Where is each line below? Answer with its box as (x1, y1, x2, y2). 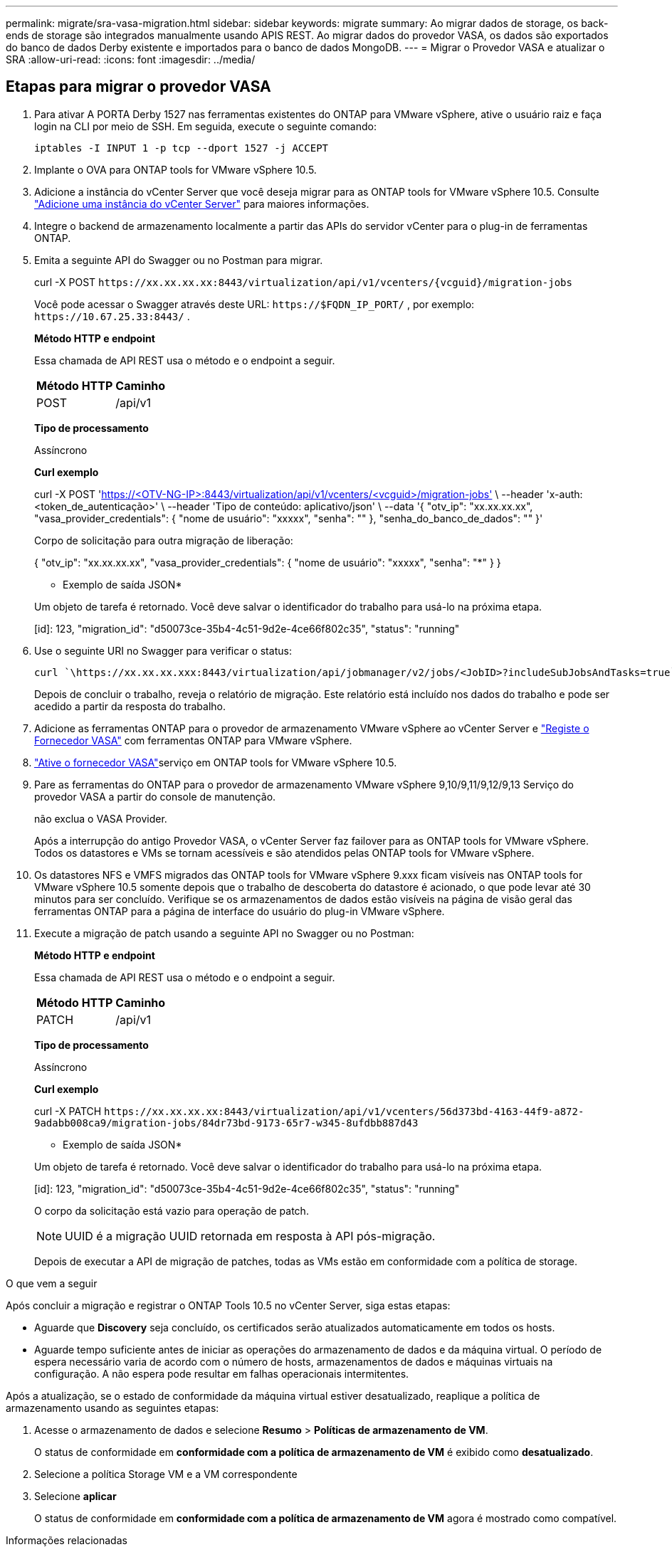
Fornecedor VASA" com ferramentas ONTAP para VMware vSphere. (34, 734, 352, 746)
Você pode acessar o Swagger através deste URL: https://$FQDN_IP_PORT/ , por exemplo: (34, 297, 475, 310)
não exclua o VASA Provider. (34, 812, 167, 825)
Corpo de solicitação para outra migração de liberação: (34, 534, 293, 547)
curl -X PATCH (34, 1104, 102, 1117)
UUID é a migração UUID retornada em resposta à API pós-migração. (65, 1228, 436, 1243)
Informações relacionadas (6, 1533, 127, 1546)
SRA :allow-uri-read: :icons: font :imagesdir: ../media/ (6, 53, 256, 65)
